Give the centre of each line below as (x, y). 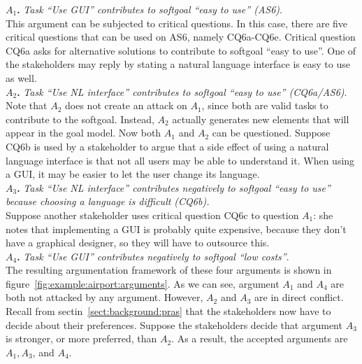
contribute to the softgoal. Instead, (80, 119)
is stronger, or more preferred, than (81, 338)
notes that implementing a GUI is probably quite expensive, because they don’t (176, 229)
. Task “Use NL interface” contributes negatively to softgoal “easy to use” (174, 187)
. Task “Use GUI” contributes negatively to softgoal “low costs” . (153, 256)
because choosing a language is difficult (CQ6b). (108, 201)
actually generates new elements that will (261, 119)
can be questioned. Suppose (271, 133)
